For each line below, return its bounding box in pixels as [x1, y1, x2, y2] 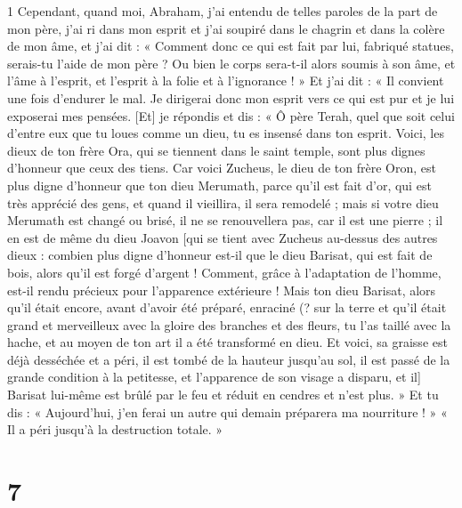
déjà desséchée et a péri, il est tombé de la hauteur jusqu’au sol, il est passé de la [7, 350, 450, 368]
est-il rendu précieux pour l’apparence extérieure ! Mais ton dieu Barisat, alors [7, 280, 436, 299]
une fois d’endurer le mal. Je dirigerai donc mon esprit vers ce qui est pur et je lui [7, 88, 455, 107]
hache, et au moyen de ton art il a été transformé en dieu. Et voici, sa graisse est [7, 333, 448, 351]
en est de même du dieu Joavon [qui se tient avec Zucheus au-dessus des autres [7, 228, 438, 246]
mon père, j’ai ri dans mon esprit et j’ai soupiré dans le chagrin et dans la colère [7, 19, 445, 37]
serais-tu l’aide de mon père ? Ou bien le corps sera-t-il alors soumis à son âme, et [7, 53, 456, 72]
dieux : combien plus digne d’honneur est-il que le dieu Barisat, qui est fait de [7, 246, 433, 264]
